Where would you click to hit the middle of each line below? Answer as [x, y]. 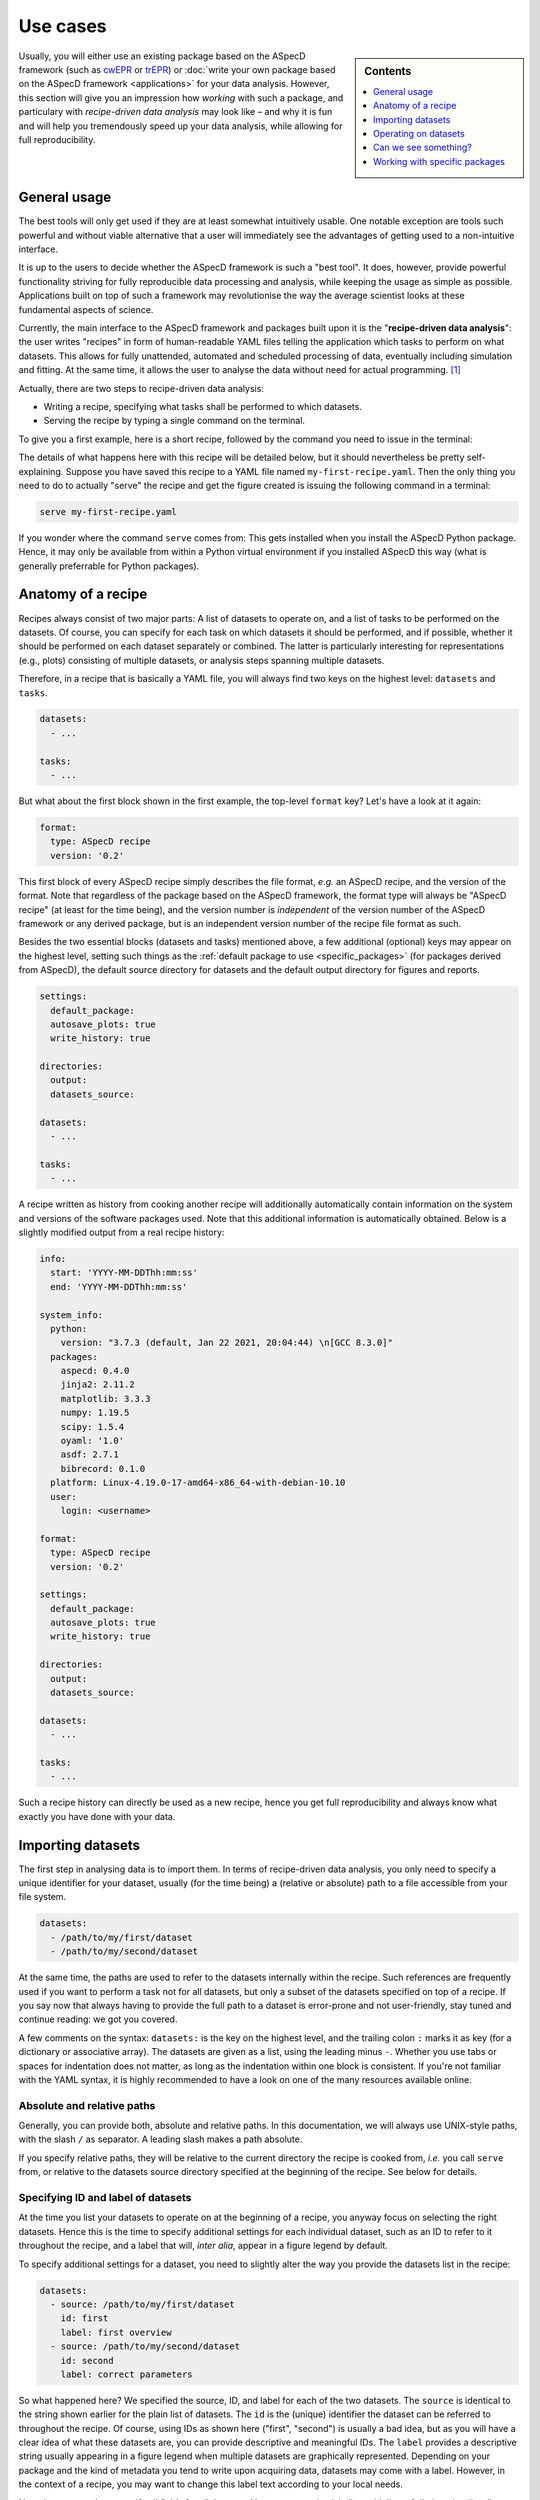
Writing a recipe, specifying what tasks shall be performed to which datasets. [202, 406]
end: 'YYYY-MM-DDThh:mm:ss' [119, 1286]
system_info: [71, 1314]
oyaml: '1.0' [92, 1441]
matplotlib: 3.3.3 [105, 1398]
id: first [84, 2318]
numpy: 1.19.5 [95, 1413]
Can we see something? [422, 147]
